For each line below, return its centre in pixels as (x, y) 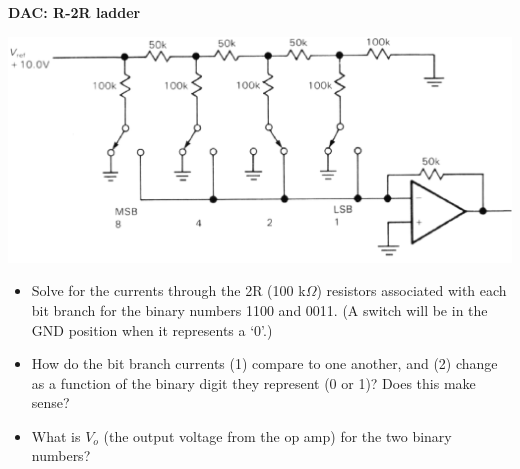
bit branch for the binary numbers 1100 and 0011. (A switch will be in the (259, 309)
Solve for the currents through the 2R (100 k (168, 290)
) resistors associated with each (411, 290)
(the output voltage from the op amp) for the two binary (277, 435)
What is (56, 435)
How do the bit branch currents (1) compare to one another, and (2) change (264, 363)
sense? (50, 402)
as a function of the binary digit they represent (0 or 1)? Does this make (253, 382)
